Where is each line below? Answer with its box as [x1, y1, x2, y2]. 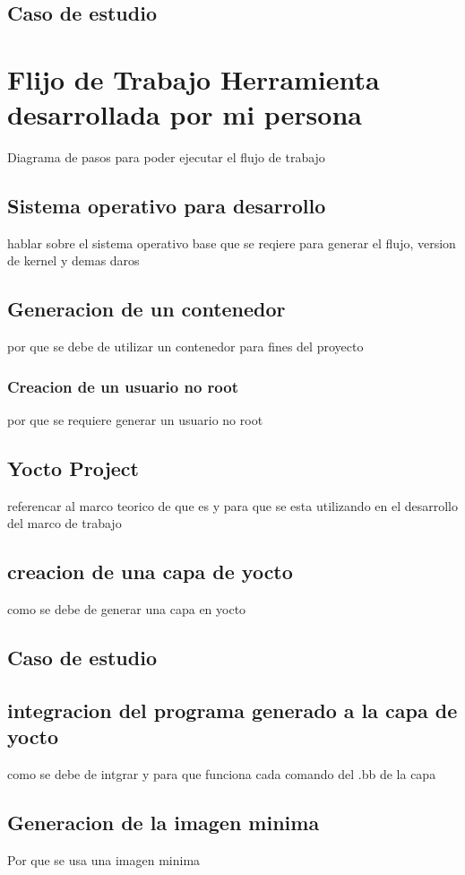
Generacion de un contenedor [7, 295, 286, 323]
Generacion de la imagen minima [7, 809, 320, 836]
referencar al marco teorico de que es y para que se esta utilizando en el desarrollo [7, 496, 459, 515]
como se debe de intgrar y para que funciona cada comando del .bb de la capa [7, 765, 436, 784]
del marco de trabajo [7, 514, 122, 533]
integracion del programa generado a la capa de [7, 697, 458, 724]
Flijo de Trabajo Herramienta [7, 60, 380, 97]
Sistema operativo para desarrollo [7, 192, 326, 220]
